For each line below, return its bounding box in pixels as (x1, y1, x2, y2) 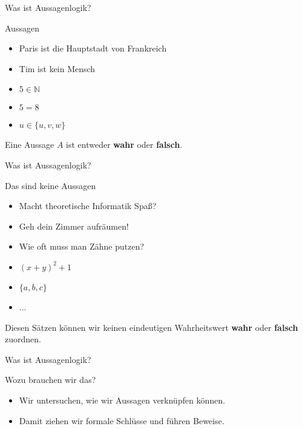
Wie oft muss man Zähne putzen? (19, 240, 145, 253)
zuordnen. (5, 333, 41, 345)
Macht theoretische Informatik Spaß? (19, 199, 157, 212)
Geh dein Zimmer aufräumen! (19, 219, 129, 232)
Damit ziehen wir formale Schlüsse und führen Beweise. (19, 414, 224, 427)
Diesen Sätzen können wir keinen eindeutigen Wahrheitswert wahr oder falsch (5, 321, 298, 333)
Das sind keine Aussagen (5, 179, 96, 191)
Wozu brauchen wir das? (5, 373, 96, 386)
